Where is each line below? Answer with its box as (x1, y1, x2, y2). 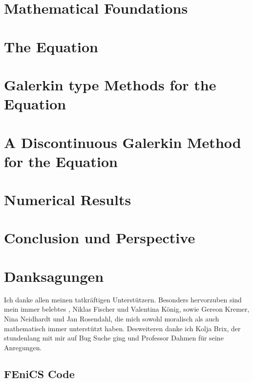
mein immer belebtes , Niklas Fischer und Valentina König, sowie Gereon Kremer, (4, 304, 250, 314)
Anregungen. (4, 342, 42, 352)
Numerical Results (4, 190, 131, 210)
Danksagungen (4, 266, 104, 286)
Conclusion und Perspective (4, 228, 195, 248)
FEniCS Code (4, 366, 75, 381)
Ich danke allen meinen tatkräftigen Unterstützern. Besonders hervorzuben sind (4, 294, 242, 304)
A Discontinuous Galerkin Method (4, 132, 241, 152)
